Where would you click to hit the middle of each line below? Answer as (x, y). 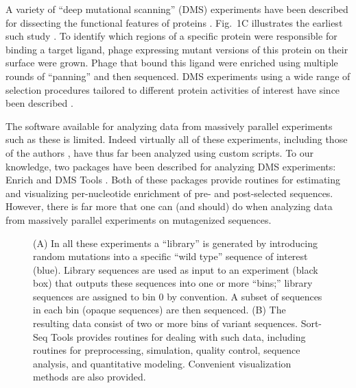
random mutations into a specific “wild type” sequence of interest (170, 256)
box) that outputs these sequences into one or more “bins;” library (173, 283)
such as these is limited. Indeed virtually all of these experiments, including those (177, 139)
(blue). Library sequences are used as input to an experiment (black (176, 269)
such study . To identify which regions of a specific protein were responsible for (171, 36)
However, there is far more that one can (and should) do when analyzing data (169, 206)
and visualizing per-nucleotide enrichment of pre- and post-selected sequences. (169, 193)
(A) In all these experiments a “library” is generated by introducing (175, 243)
